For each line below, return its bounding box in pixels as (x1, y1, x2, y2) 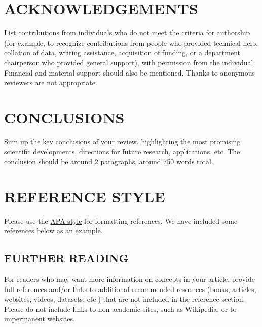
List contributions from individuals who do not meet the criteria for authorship (4, 27, 250, 38)
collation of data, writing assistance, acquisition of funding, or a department (4, 47, 240, 58)
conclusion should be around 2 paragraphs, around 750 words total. (4, 156, 213, 166)
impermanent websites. (4, 313, 75, 324)
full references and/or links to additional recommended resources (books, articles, (4, 283, 256, 294)
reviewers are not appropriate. (4, 77, 97, 88)
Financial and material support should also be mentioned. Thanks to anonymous (4, 67, 255, 78)
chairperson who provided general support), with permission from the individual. (4, 57, 255, 67)
